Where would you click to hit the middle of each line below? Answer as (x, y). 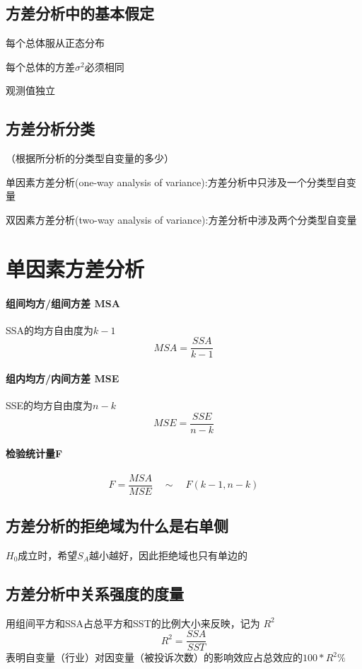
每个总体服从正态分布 (55, 43)
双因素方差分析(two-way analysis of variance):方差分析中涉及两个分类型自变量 (181, 219)
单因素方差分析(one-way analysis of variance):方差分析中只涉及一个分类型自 (176, 182)
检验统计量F (34, 453)
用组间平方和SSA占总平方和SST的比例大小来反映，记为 (133, 623)
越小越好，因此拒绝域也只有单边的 (169, 555)
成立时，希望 (48, 555)
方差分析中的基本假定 (80, 13)
